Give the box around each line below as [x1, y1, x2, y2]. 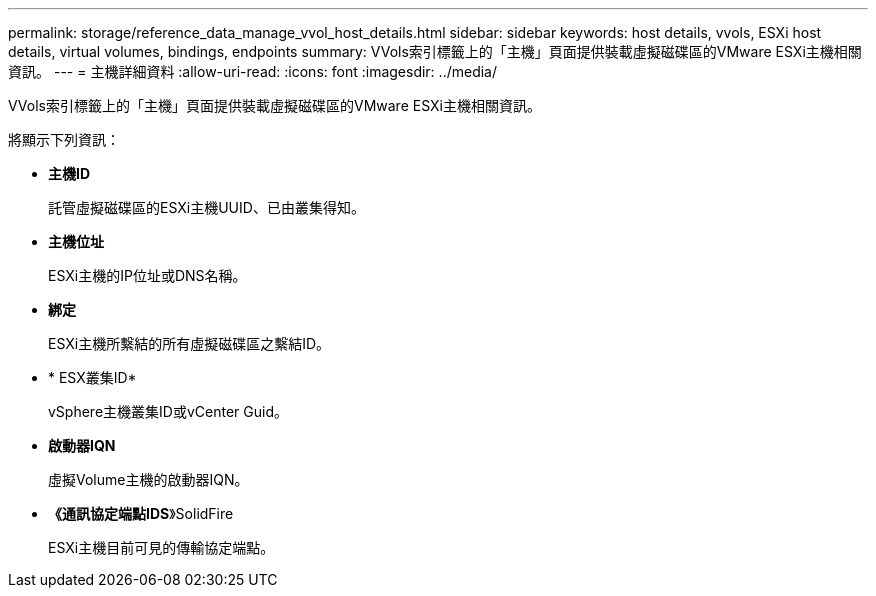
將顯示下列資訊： [8, 131, 120, 148]
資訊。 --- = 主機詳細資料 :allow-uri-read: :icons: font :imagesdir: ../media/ [8, 63, 498, 80]
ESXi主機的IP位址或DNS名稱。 [48, 267, 247, 284]
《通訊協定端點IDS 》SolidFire [48, 505, 234, 522]
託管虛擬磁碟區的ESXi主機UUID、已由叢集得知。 [48, 199, 365, 216]
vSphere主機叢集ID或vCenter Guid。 [48, 403, 288, 420]
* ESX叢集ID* [48, 369, 137, 386]
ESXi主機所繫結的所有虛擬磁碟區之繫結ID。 [48, 335, 331, 352]
